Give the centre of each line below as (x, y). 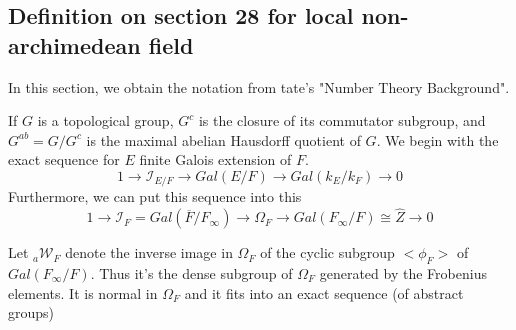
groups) (31, 312)
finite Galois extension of (215, 159)
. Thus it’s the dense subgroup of (191, 273)
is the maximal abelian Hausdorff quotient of (223, 139)
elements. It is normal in (83, 292)
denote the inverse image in (149, 252)
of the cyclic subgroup (327, 252)
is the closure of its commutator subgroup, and (342, 120)
